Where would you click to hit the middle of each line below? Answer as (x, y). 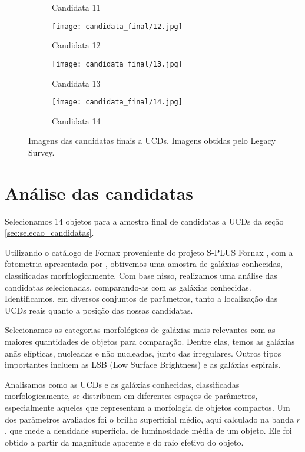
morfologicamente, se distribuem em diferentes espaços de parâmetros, (131, 396)
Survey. (42, 152)
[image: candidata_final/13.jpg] (117, 64)
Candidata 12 (76, 45)
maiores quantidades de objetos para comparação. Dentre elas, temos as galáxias (150, 341)
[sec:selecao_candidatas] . (49, 232)
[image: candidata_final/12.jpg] (117, 26)
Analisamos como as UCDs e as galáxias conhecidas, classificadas (122, 384)
